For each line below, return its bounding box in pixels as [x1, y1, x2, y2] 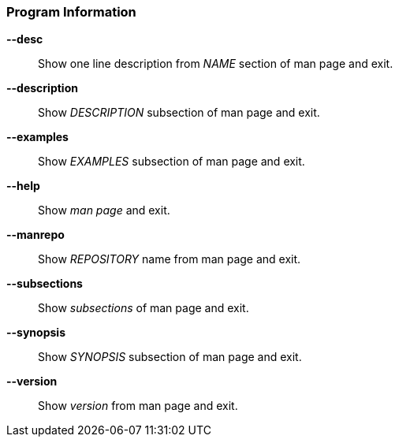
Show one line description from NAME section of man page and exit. [38, 57, 393, 71]
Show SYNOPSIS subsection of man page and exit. [38, 350, 302, 364]
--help [6, 179, 40, 193]
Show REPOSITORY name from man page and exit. [38, 252, 301, 266]
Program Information [6, 4, 136, 20]
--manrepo [6, 228, 65, 242]
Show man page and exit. [38, 203, 170, 218]
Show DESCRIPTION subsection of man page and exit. [38, 106, 320, 120]
